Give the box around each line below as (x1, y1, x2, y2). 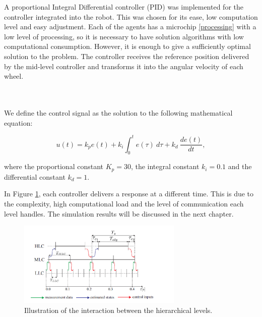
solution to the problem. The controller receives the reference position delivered (4, 50, 249, 61)
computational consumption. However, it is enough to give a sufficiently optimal (4, 41, 251, 51)
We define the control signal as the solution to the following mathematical (4, 107, 233, 118)
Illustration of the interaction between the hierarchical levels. (24, 304, 213, 315)
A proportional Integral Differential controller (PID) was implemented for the (4, 2, 244, 12)
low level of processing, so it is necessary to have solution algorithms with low (4, 31, 244, 41)
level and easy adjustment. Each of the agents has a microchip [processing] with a (4, 21, 256, 32)
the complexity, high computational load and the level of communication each (4, 198, 244, 209)
